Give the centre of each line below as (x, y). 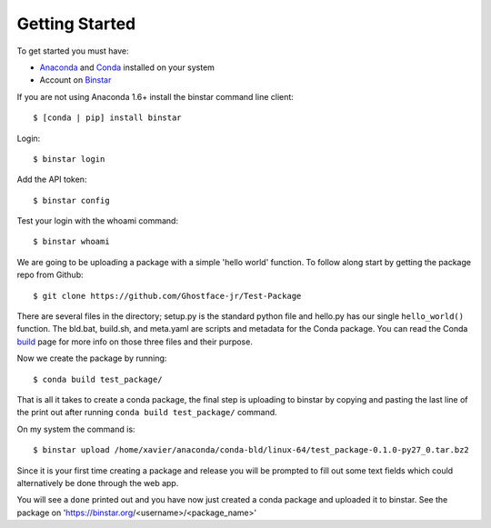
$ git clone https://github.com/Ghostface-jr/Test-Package (167, 296)
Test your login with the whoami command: (98, 221)
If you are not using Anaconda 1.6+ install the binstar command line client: (155, 96)
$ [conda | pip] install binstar (107, 118)
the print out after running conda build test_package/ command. (147, 413)
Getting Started (76, 24)
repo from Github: (50, 275)
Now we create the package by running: (92, 358)
